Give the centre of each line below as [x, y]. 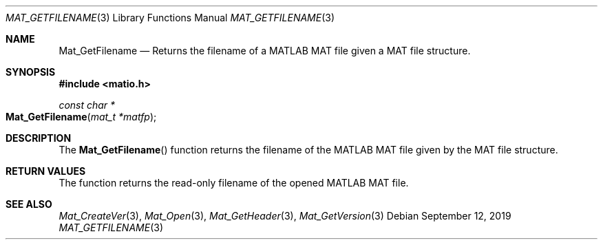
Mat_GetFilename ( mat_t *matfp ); [81, 117]
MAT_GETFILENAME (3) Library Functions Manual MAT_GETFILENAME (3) [170, 18]
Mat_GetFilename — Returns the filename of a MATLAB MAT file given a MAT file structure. [265, 51]
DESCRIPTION [39, 138]
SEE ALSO [29, 204]
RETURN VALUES [46, 171]
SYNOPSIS [31, 72]
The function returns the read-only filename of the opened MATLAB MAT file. [234, 183]
